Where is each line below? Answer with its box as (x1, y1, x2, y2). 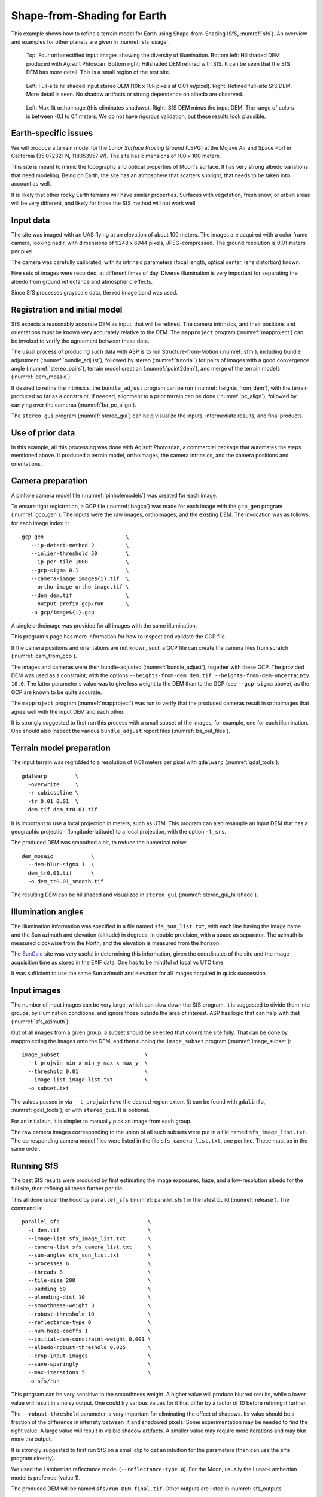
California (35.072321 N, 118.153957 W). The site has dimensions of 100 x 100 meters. (11, 152, 221, 159)
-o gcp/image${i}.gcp (31, 608, 95, 616)
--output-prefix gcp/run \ (31, 601, 129, 607)
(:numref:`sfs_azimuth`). (11, 1018, 70, 1025)
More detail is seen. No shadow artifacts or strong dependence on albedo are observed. (26, 90, 243, 98)
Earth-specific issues (11, 128, 93, 138)
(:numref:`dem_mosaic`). (11, 373, 72, 380)
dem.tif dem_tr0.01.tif (28, 806, 98, 813)
